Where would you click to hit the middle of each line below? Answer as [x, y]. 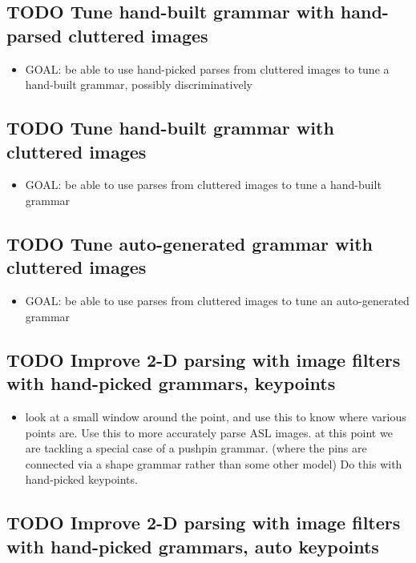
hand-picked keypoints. [81, 479]
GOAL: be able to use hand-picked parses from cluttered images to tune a [207, 68]
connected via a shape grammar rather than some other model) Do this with [214, 463]
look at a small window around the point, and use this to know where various [216, 416]
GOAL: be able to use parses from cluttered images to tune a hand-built [203, 185]
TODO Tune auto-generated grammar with [190, 243]
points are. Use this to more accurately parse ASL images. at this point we [209, 432]
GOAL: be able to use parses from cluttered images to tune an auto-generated [217, 301]
